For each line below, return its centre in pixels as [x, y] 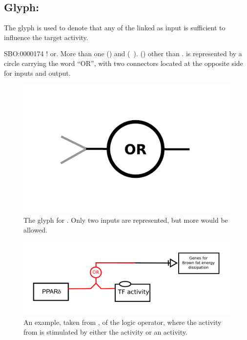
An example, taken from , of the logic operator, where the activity [123, 322]
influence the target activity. [46, 37]
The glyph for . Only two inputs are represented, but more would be [126, 220]
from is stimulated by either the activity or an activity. [105, 331]
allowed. [35, 230]
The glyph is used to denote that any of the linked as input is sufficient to [115, 28]
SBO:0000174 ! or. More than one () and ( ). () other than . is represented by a [123, 53]
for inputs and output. [37, 73]
